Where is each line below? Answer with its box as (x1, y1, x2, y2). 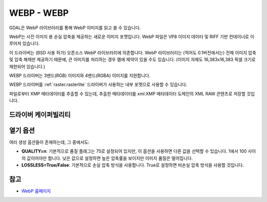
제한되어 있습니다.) (9, 63, 45, 69)
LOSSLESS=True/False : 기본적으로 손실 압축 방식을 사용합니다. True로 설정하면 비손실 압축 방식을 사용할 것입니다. (21, 162, 244, 168)
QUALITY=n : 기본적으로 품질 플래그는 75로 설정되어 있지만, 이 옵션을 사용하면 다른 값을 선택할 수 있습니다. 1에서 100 (21, 148, 247, 154)
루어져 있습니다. (9, 40, 40, 46)
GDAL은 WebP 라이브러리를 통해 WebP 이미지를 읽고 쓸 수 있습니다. (9, 25, 141, 31)
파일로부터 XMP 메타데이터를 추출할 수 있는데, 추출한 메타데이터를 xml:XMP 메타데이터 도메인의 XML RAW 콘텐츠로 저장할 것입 (9, 90, 255, 96)
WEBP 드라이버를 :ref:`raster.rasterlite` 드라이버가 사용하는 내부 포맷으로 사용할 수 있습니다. (9, 81, 187, 87)
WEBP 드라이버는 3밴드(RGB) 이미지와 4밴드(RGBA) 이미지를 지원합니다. (9, 72, 151, 79)
